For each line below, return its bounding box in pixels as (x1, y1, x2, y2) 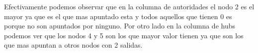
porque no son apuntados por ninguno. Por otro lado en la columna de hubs (4, 21, 235, 31)
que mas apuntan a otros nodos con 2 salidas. (4, 40, 143, 50)
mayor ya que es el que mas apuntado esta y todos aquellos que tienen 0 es (4, 11, 232, 21)
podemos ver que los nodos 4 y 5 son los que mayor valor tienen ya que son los (4, 30, 244, 40)
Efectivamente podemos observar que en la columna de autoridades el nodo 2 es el (4, 1, 255, 11)
